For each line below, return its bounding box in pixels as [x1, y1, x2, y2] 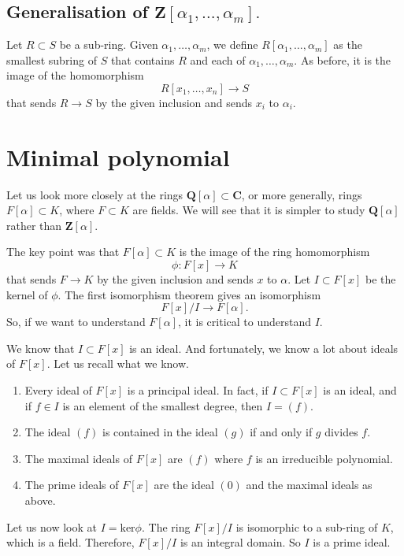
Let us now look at [6, 518, 97, 535]
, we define [206, 36, 258, 53]
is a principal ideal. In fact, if [127, 382, 269, 398]
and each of [190, 51, 246, 68]
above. [24, 492, 56, 509]
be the [365, 271, 396, 287]
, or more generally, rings [241, 186, 362, 202]
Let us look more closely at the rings [6, 186, 183, 202]
